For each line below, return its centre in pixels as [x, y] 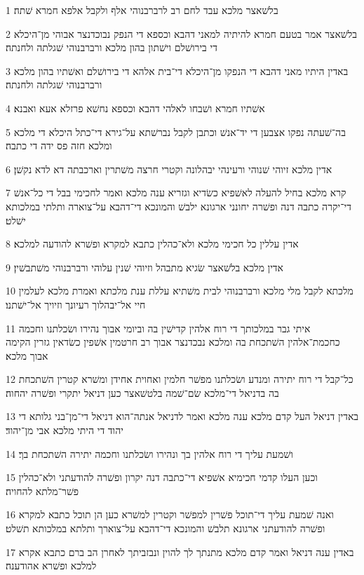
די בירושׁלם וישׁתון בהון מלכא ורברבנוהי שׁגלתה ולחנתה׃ [112, 47]
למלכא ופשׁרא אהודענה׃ [51, 566]
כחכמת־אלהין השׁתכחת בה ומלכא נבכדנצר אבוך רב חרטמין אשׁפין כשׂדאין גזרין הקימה [173, 342]
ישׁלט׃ [16, 220]
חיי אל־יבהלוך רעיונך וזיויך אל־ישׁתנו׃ [76, 304]
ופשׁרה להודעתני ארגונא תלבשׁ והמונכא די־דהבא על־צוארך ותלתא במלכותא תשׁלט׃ [166, 528]
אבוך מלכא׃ [27, 355]
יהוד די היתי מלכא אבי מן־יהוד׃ [65, 430]
